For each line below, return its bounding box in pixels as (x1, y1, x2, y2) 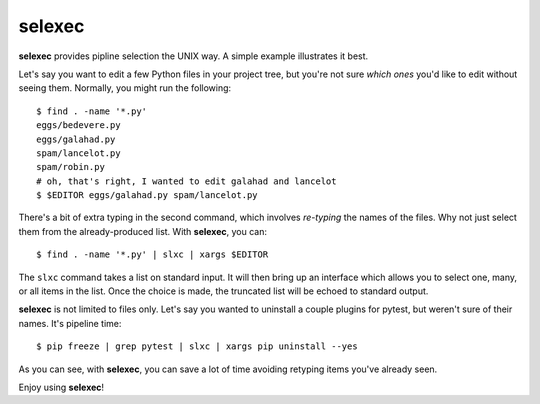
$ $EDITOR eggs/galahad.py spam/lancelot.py (36, 190, 259, 201)
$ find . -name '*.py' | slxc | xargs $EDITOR (36, 249, 269, 260)
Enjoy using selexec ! (18, 381, 105, 393)
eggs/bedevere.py (36, 120, 121, 131)
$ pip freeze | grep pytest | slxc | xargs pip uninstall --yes (36, 341, 359, 352)
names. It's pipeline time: (18, 317, 122, 329)
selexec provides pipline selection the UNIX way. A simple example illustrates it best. (18, 50, 369, 62)
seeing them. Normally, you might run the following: (18, 82, 232, 94)
